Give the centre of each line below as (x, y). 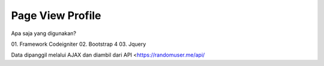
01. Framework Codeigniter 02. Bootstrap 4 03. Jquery (79, 44)
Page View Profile (56, 15)
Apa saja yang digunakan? (43, 33)
